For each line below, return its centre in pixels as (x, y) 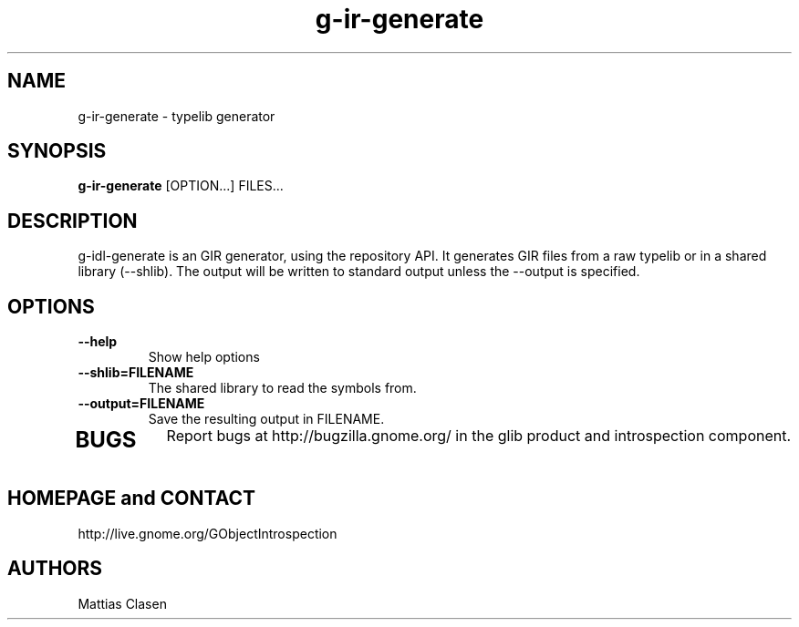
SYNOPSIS (57, 151)
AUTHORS (55, 569)
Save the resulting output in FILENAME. (266, 419)
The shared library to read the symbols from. (282, 388)
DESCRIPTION (73, 221)
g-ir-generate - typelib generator (176, 116)
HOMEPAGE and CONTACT (132, 499)
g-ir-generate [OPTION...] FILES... (181, 186)
